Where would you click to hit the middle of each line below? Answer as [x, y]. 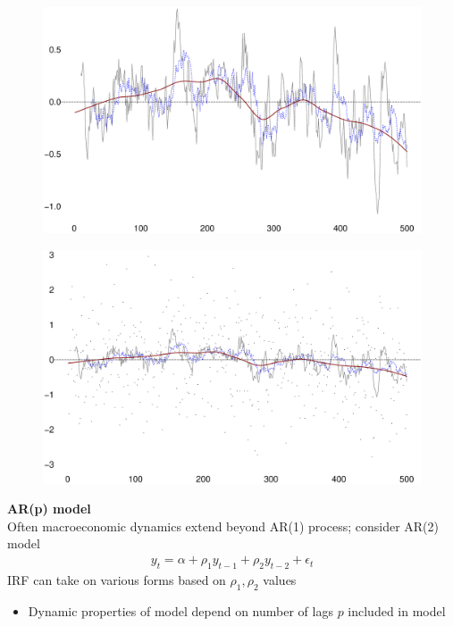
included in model [397, 610]
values [280, 579]
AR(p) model [49, 509]
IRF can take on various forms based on [117, 579]
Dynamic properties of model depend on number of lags [180, 610]
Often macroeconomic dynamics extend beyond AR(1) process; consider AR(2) [223, 526]
